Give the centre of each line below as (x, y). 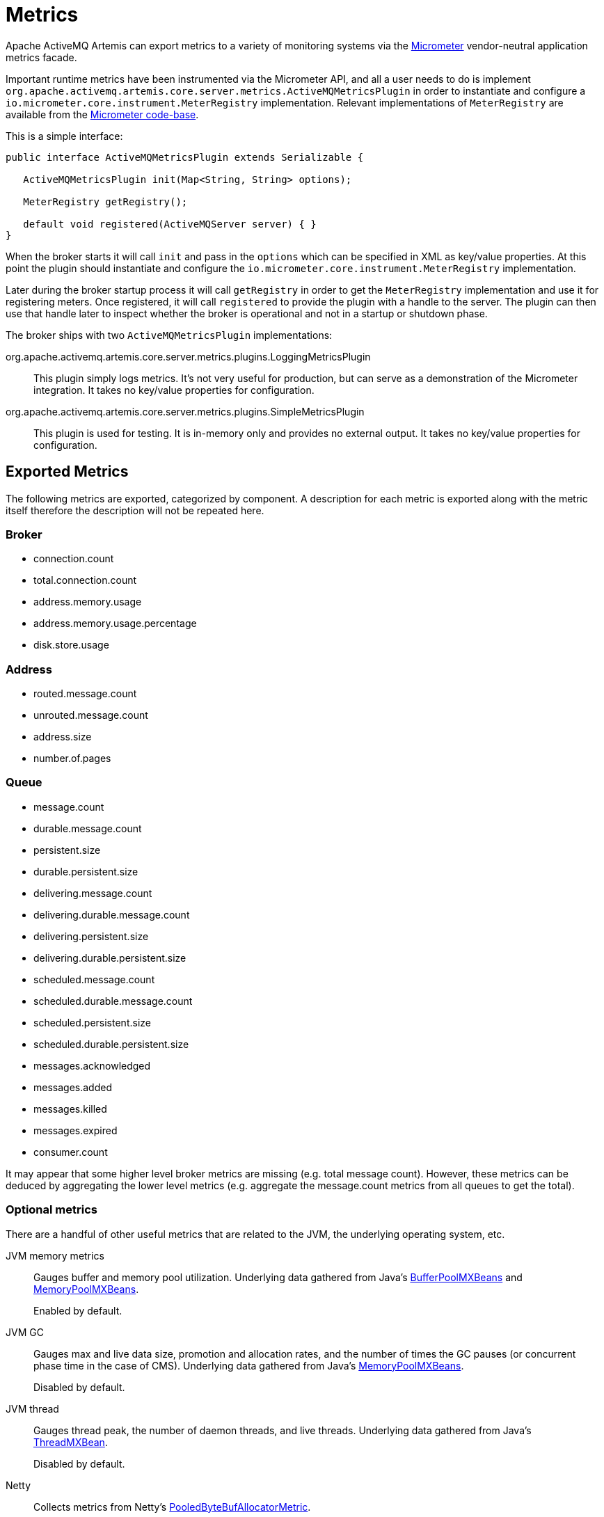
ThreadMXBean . (71, 1442)
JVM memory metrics (55, 1255)
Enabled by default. (78, 1310)
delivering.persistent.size (91, 936)
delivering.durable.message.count (112, 914)
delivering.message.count (93, 893)
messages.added (73, 1087)
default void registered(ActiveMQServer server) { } (170, 224)
